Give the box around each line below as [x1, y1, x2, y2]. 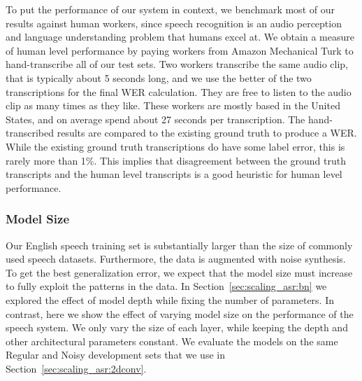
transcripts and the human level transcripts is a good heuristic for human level [6, 167, 342, 181]
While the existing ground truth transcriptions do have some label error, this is [6, 139, 345, 153]
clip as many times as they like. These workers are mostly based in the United [6, 98, 340, 113]
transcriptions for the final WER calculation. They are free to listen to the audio [6, 84, 352, 99]
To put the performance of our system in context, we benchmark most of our [6, 2, 335, 16]
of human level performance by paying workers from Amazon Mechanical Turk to [6, 43, 354, 57]
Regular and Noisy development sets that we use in [6, 347, 225, 362]
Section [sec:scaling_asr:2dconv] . [6, 361, 147, 375]
